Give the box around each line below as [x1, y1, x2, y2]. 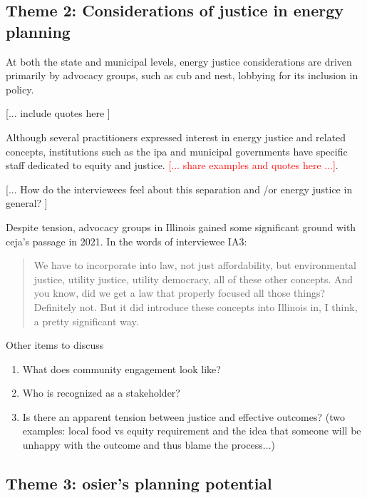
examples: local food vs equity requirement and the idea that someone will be [22, 423, 361, 438]
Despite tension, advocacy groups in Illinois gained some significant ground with [6, 219, 356, 234]
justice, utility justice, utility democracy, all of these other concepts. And [33, 271, 353, 286]
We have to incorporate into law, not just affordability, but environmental [33, 258, 356, 273]
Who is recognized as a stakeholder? [22, 385, 180, 400]
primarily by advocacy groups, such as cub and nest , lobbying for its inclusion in [6, 68, 358, 83]
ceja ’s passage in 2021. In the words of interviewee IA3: [6, 233, 247, 248]
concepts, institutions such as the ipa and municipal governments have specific [6, 143, 348, 158]
